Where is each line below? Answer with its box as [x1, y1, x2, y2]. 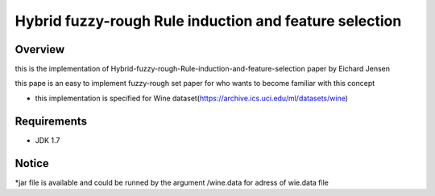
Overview [14, 43, 65, 56]
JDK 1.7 [35, 135, 60, 145]
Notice [14, 157, 50, 170]
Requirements [14, 114, 88, 128]
